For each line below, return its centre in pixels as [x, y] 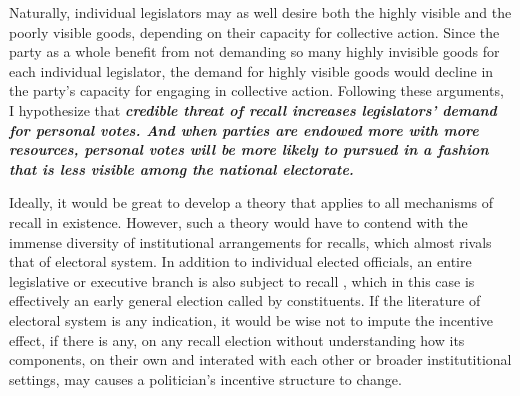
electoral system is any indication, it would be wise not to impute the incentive [251, 319]
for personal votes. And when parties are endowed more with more [244, 129]
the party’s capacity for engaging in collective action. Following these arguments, [256, 90]
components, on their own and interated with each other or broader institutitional [260, 359]
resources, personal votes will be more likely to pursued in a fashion [249, 149]
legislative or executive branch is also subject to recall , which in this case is [242, 280]
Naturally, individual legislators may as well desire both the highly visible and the [260, 12]
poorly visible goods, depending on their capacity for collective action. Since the [254, 31]
